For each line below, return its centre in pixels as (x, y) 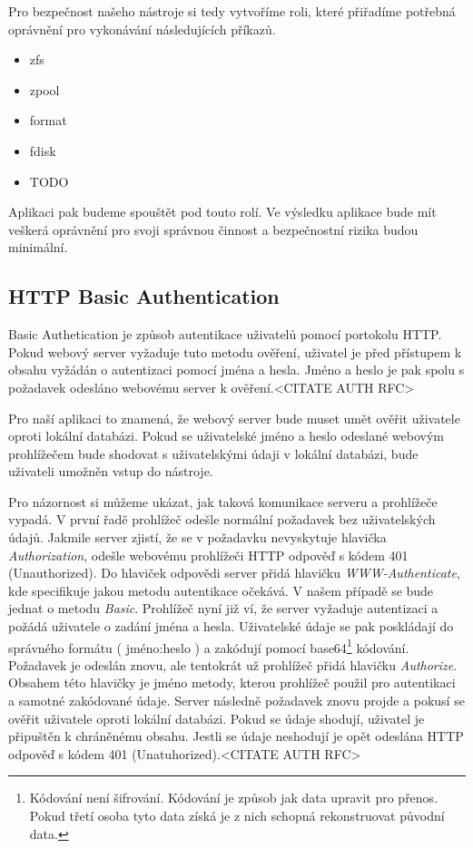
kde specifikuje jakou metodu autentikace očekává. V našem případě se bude (221, 590)
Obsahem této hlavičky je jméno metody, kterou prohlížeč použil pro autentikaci (232, 682)
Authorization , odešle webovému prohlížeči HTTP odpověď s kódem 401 (208, 555)
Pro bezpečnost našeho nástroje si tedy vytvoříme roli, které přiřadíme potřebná (232, 11)
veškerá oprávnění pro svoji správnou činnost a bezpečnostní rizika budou (213, 229)
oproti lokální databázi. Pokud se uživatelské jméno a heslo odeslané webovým (227, 436)
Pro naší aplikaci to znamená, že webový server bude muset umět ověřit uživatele (234, 418)
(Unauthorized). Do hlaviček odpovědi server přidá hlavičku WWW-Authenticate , (234, 573)
